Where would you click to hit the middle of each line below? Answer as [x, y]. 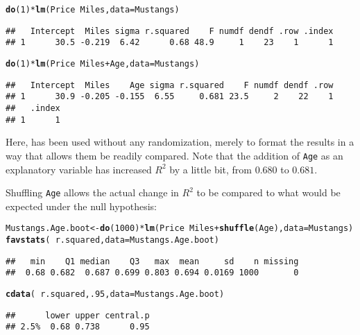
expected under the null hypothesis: [81, 206]
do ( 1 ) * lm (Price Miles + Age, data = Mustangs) [103, 63]
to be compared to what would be [268, 192]
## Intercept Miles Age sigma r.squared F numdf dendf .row [170, 85]
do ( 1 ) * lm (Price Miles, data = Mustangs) [93, 10]
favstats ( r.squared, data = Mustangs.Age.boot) [112, 240]
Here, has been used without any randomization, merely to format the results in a [180, 142]
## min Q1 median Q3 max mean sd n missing [152, 261]
